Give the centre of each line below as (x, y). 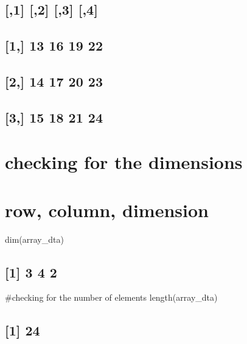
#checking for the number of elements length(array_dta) (111, 297)
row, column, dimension (107, 210)
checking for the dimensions (124, 162)
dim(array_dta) (34, 239)
